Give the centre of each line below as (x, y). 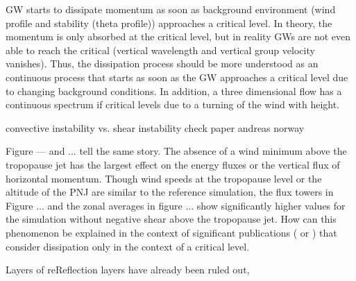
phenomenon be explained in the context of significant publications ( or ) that (171, 232)
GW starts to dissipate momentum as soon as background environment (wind (171, 9)
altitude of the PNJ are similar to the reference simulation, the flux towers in (170, 192)
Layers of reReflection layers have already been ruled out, (128, 270)
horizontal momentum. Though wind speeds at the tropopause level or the (164, 178)
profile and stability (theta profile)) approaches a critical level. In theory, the (169, 23)
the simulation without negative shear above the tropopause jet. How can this (171, 219)
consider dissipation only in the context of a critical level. (128, 246)
